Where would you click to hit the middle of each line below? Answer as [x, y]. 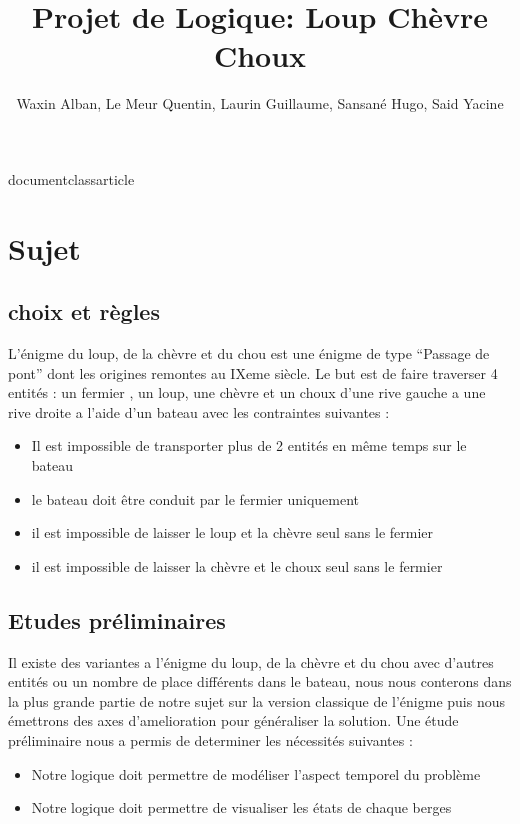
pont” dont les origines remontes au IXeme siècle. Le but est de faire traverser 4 [253, 372]
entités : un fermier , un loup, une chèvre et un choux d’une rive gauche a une [247, 392]
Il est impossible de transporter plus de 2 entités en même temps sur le [249, 445]
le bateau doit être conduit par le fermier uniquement [195, 498]
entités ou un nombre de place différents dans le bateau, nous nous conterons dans [260, 681]
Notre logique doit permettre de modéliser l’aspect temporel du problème [256, 773]
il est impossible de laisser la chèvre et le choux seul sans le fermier [237, 565]
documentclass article [71, 178]
